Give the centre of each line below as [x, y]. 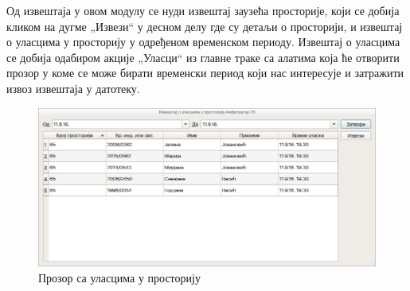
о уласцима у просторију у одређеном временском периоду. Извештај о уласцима [203, 42]
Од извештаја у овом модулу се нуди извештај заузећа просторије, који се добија [203, 10]
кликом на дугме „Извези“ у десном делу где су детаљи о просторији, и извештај [205, 26]
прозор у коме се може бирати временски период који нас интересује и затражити [205, 73]
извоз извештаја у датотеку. [73, 88]
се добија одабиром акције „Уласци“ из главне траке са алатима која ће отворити [203, 57]
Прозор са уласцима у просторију [119, 277]
